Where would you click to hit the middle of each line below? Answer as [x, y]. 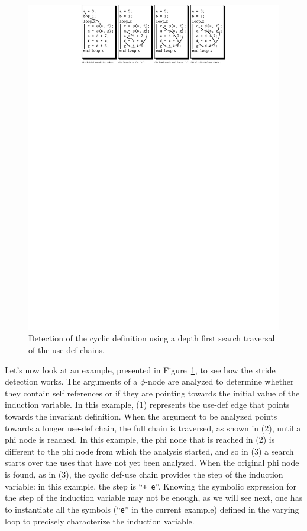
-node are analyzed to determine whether [219, 381]
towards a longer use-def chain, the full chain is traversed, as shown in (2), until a [153, 428]
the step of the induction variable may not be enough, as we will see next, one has [154, 498]
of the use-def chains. [67, 350]
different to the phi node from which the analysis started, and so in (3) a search [149, 451]
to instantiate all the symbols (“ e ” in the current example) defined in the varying [152, 509]
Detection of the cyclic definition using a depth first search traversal [152, 338]
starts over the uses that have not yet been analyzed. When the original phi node [152, 463]
